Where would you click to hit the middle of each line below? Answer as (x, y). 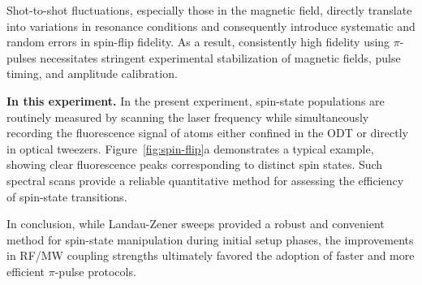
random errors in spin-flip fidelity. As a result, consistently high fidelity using (198, 42)
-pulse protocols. (95, 271)
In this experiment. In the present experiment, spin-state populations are (196, 100)
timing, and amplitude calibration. (92, 73)
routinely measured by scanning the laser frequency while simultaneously (188, 117)
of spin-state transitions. (67, 196)
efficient (26, 271)
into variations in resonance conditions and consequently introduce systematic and (211, 26)
